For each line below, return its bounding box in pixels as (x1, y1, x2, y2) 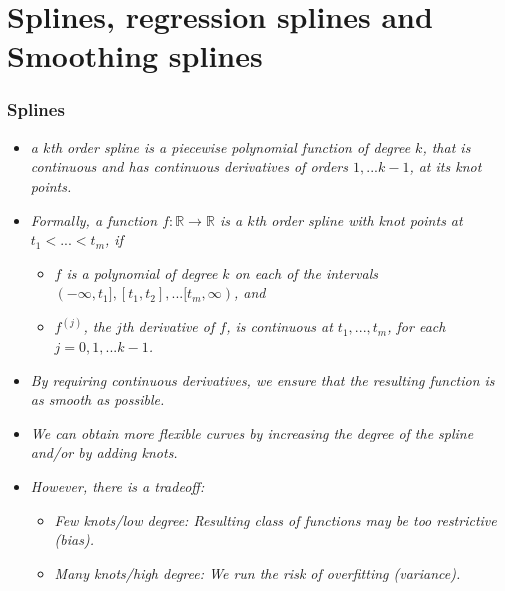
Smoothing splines (7, 35, 263, 76)
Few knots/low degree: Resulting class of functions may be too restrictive (54, 509, 497, 530)
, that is (422, 136, 471, 157)
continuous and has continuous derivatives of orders (30, 156, 349, 177)
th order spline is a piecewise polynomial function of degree (50, 136, 411, 157)
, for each (387, 316, 446, 337)
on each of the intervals (234, 262, 378, 283)
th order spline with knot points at (254, 209, 463, 230)
